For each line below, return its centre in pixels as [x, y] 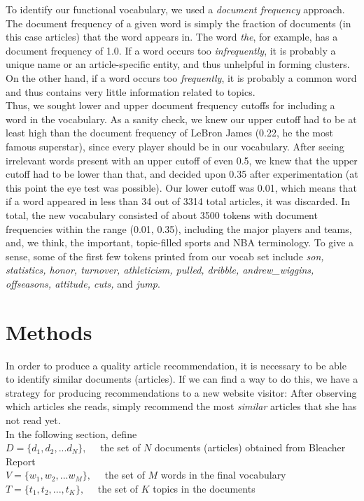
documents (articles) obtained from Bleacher [250, 447]
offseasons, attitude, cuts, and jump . [83, 283]
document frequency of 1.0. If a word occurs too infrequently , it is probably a [171, 50]
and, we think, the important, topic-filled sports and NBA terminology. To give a [180, 242]
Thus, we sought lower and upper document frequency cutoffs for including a [170, 105]
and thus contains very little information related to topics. [131, 91]
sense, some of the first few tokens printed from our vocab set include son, [165, 256]
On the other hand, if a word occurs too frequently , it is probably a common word [181, 77]
